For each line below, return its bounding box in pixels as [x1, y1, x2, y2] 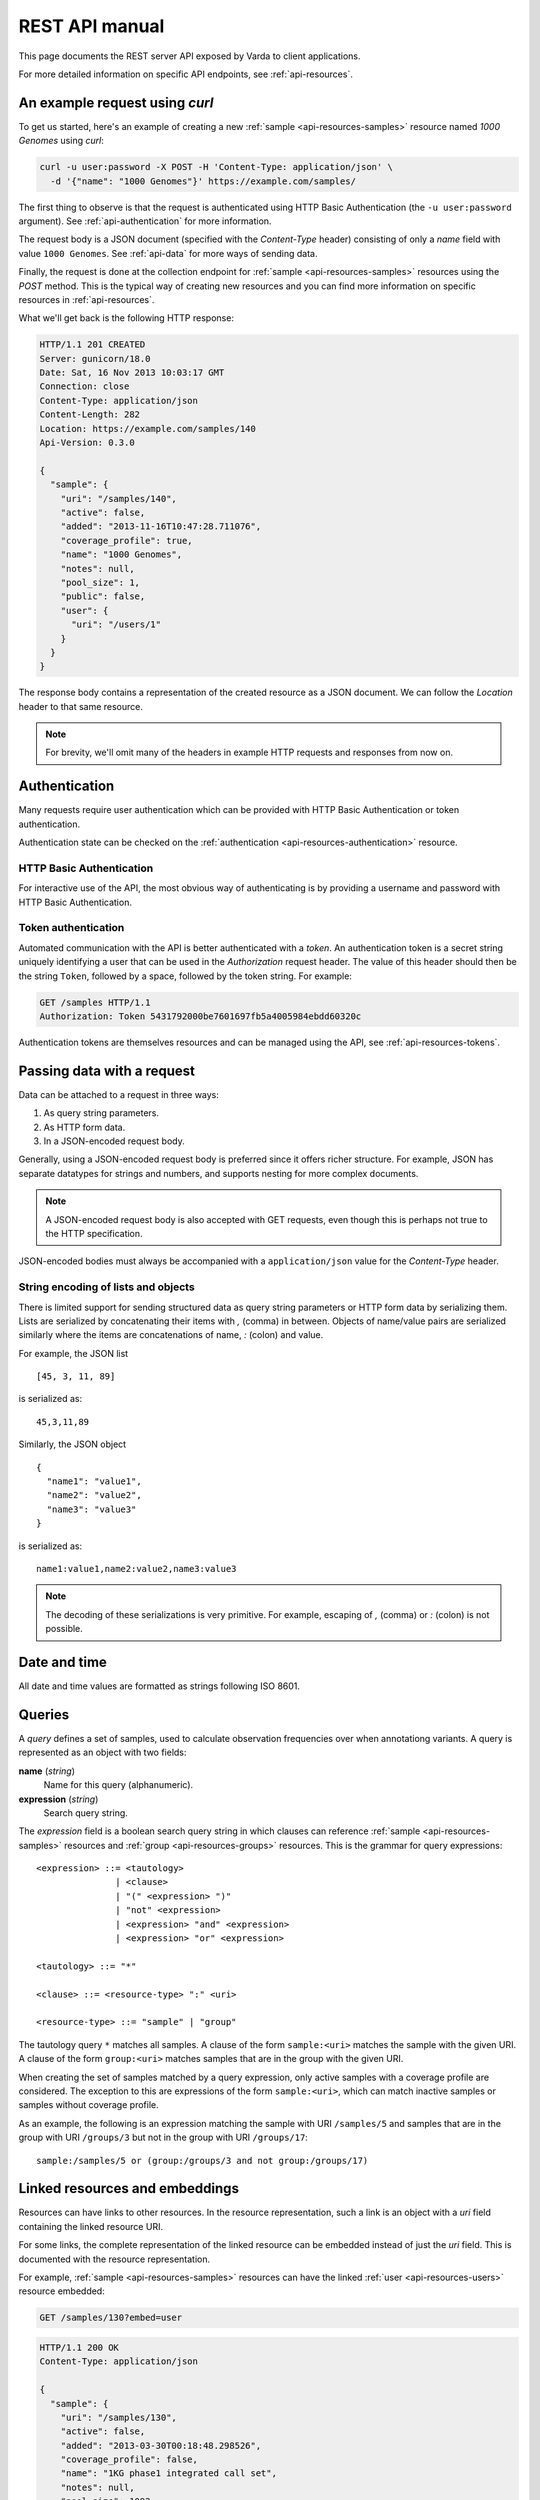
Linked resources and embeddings [18, 2180, 240, 2197]
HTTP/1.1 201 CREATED [39, 339, 146, 350]
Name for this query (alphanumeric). [43, 1779, 194, 1791]
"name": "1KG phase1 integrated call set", [60, 2468, 277, 2479]
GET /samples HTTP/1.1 [39, 996, 151, 1008]
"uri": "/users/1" [71, 619, 162, 630]
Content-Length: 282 [39, 409, 140, 420]
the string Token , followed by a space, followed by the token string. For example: [18, 970, 352, 982]
